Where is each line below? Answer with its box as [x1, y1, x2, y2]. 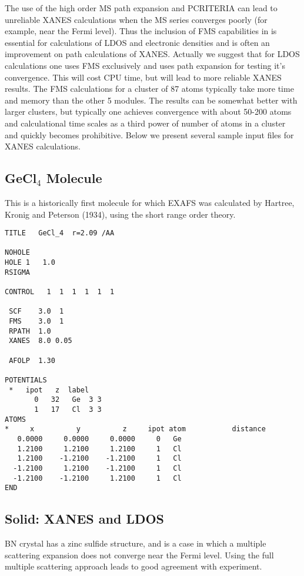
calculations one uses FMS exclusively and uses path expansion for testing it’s [5, 59, 285, 71]
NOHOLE [5, 248, 30, 257]
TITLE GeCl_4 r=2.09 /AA [5, 229, 115, 238]
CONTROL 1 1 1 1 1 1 [5, 288, 115, 297]
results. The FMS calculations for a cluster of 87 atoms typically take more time [5, 82, 294, 95]
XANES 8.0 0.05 [9, 337, 72, 345]
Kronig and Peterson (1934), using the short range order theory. [5, 208, 236, 220]
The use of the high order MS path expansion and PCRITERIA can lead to [5, 2, 278, 14]
